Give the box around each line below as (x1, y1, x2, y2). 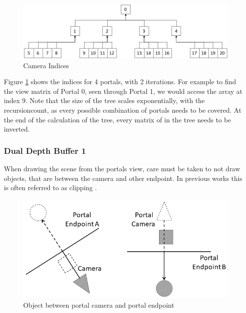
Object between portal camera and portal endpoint (23, 299, 174, 310)
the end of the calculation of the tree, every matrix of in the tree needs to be (4, 114, 231, 124)
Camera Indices (23, 60, 69, 70)
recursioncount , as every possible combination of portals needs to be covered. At (4, 105, 242, 115)
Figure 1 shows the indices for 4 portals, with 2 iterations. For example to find (4, 76, 236, 87)
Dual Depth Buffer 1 (4, 144, 86, 156)
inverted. (4, 124, 30, 134)
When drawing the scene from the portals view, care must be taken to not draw (4, 164, 240, 174)
